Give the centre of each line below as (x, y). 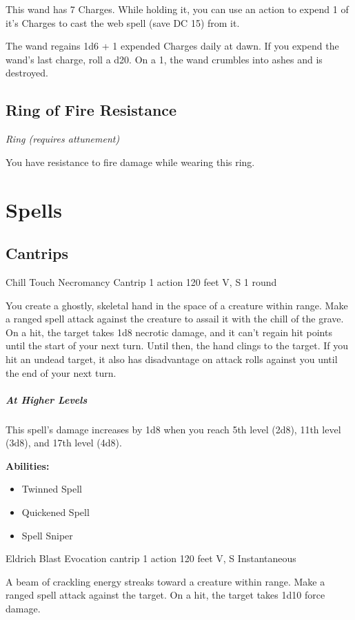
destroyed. (27, 73)
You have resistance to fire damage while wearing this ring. (130, 162)
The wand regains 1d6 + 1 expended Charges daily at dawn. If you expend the (172, 46)
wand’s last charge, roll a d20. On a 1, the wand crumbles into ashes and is (164, 59)
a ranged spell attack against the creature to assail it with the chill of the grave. (175, 319)
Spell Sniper (47, 535)
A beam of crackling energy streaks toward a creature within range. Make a (165, 581)
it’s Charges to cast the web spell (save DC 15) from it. (123, 22)
